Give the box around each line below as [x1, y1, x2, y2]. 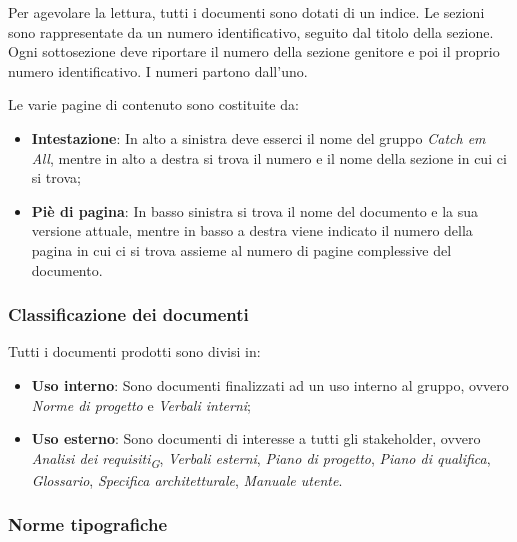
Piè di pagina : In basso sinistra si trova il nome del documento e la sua [31, 200, 479, 221]
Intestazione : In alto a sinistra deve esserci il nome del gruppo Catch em [31, 127, 486, 148]
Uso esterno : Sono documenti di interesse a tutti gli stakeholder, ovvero [31, 428, 481, 449]
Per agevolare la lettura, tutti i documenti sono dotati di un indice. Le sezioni [8, 2, 485, 22]
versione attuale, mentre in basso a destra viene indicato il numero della [31, 220, 473, 241]
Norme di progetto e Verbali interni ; [31, 394, 251, 415]
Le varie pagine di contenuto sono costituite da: [8, 94, 299, 115]
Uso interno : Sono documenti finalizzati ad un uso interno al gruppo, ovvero [31, 374, 509, 395]
